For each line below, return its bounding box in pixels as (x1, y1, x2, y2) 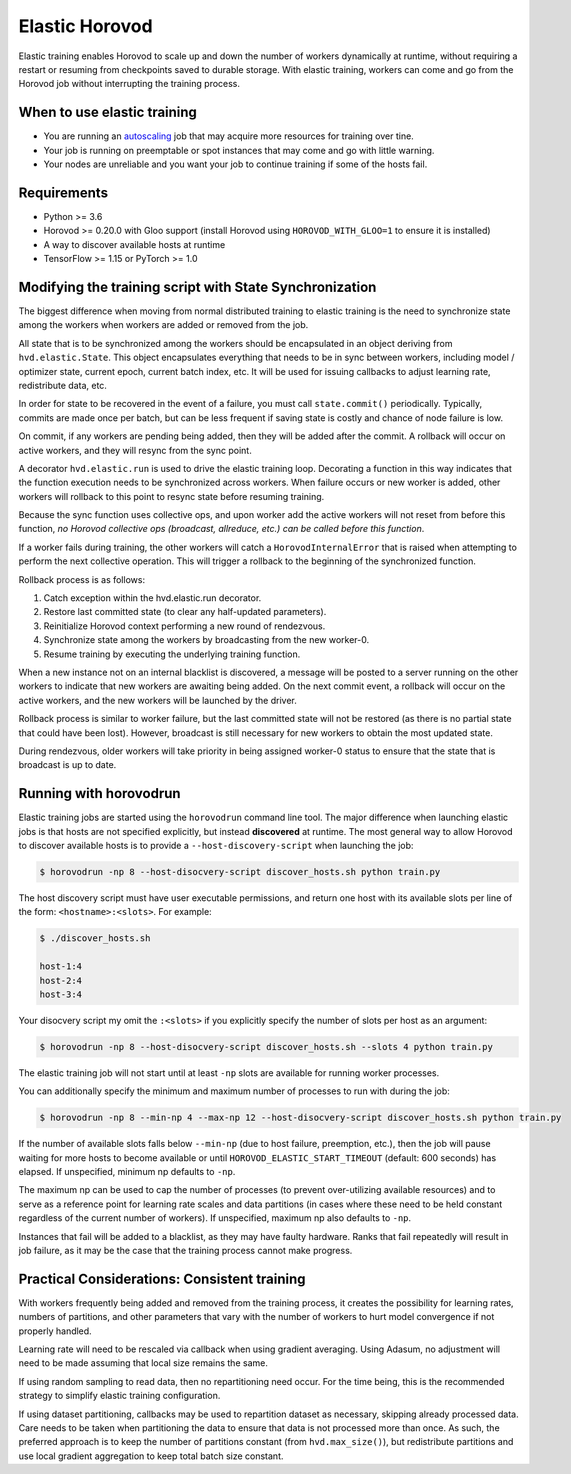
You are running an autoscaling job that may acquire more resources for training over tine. (43, 130, 414, 142)
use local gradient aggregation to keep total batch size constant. (18, 1450, 284, 1462)
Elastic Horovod (18, 15, 154, 37)
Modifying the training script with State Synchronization (18, 278, 377, 295)
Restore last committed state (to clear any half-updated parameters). (43, 606, 327, 618)
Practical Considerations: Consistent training (18, 1270, 306, 1287)
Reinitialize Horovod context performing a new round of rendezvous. (43, 620, 326, 632)
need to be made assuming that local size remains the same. (18, 1357, 269, 1369)
